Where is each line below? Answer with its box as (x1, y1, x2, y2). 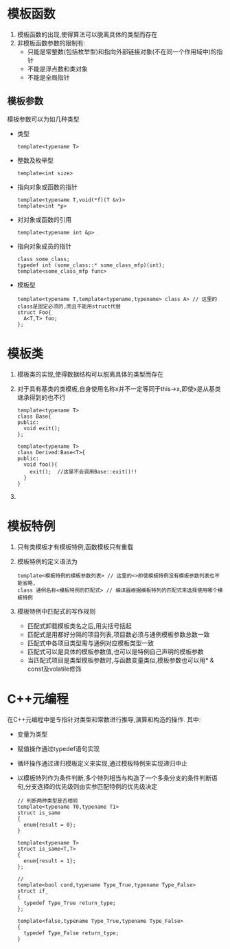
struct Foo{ (16, 309, 51, 316)
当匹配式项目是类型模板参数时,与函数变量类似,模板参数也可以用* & (27, 656, 214, 664)
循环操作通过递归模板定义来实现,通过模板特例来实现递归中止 (16, 759, 187, 767)
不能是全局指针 (27, 73, 70, 81)
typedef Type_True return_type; (23, 900, 116, 906)
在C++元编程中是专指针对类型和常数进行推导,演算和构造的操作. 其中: (7, 715, 201, 724)
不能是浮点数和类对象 (27, 65, 88, 73)
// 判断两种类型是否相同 (16, 797, 78, 804)
